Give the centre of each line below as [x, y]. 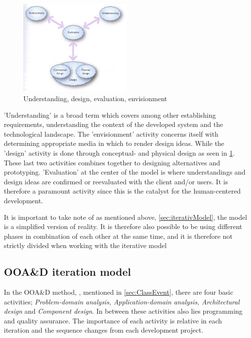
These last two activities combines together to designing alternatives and [112, 162]
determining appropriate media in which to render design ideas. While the [114, 143]
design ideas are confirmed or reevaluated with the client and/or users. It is [116, 181]
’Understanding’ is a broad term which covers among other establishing [110, 115]
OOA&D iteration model [67, 272]
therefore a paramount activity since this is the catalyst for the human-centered [122, 191]
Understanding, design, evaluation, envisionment [95, 98]
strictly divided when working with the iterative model [85, 245]
